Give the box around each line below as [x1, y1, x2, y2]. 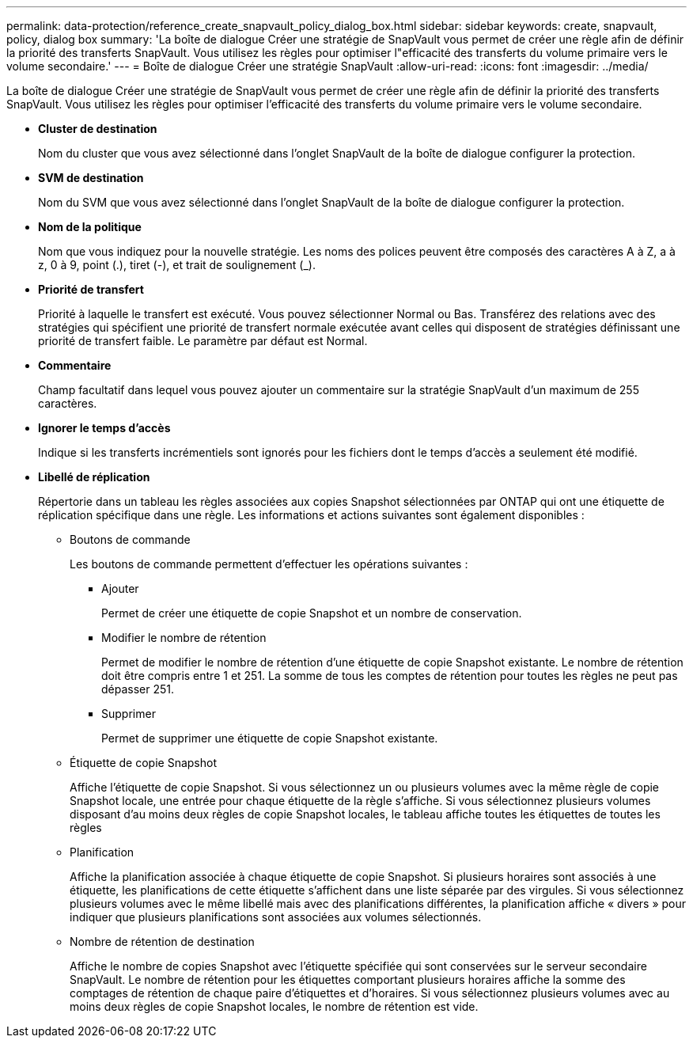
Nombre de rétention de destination [70, 935, 255, 948]
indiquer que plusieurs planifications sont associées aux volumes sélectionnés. [70, 910, 482, 924]
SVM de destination [38, 171, 144, 184]
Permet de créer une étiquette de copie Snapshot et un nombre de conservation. [101, 606, 522, 620]
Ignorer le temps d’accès [38, 421, 171, 435]
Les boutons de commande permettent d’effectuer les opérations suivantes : [70, 557, 468, 571]
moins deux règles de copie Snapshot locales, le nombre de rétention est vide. [70, 1000, 479, 1013]
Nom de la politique [38, 220, 142, 233]
